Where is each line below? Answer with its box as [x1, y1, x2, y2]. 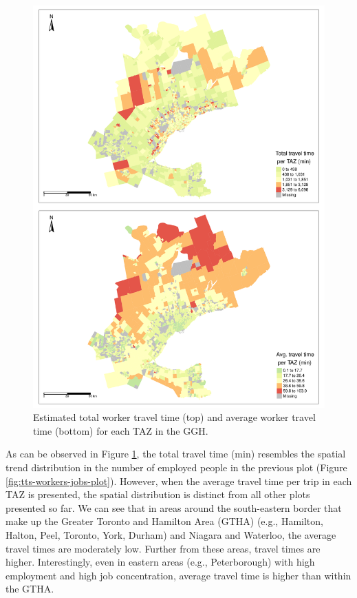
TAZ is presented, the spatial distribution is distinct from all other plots [6, 487, 310, 502]
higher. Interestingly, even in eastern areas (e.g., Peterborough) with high [6, 555, 315, 569]
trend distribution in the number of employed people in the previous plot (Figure [6, 460, 347, 474]
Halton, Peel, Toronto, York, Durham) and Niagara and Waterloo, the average [6, 527, 336, 542]
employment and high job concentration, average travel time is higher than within [6, 568, 351, 582]
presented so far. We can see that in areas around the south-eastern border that [6, 500, 342, 515]
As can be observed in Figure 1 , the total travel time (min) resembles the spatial [6, 446, 346, 461]
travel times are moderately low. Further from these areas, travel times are [6, 541, 321, 555]
